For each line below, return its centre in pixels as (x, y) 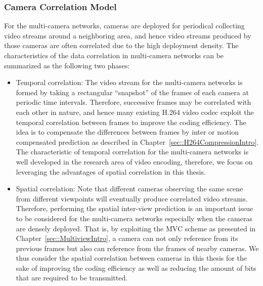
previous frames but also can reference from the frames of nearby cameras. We (137, 248)
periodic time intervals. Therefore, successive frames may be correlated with (134, 102)
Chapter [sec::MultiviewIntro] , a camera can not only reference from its (127, 238)
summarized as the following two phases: (67, 65)
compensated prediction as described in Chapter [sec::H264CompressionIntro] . (137, 141)
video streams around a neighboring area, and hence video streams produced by (128, 35)
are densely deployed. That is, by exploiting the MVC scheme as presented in (136, 228)
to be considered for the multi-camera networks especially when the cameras (134, 218)
